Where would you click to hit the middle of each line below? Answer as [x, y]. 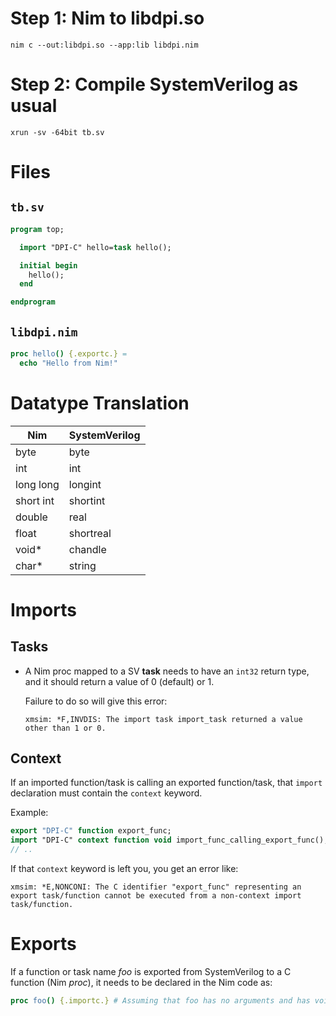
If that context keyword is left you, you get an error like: [124, 869]
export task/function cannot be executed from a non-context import [156, 896]
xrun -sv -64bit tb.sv [57, 132]
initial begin [48, 265]
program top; [37, 229]
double [31, 517]
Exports [43, 944]
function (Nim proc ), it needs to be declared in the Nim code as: [141, 982]
